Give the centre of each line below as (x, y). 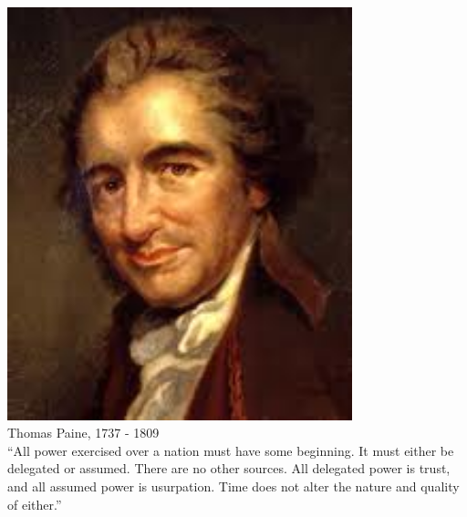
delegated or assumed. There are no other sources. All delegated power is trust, (229, 468)
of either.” (35, 504)
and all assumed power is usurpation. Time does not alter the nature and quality (233, 486)
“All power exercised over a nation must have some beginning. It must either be (231, 450)
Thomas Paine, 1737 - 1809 (83, 433)
